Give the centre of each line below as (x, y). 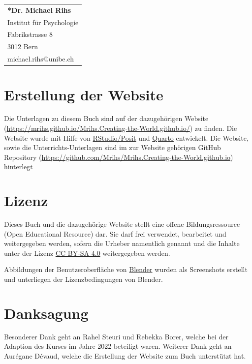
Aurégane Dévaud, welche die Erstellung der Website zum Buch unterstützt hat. (125, 355)
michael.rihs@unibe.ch (41, 59)
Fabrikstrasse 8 (30, 34)
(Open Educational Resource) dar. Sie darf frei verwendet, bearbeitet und (115, 233)
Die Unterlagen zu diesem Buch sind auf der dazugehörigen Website (106, 118)
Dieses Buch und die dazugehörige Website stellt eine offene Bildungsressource (122, 224)
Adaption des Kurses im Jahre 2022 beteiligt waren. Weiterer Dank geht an (118, 346)
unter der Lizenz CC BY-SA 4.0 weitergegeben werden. (87, 253)
